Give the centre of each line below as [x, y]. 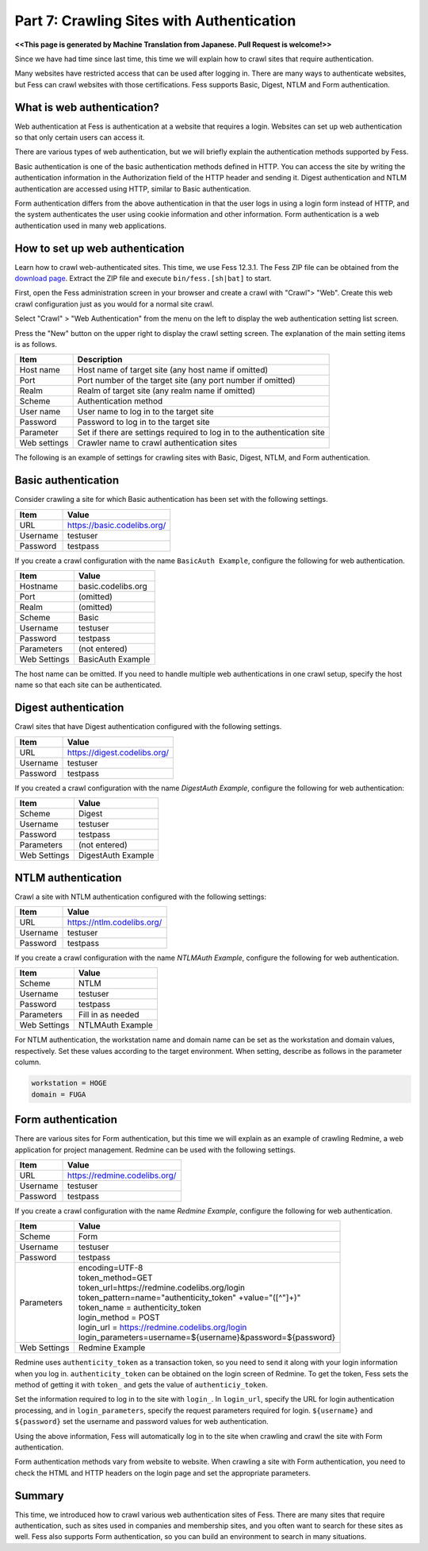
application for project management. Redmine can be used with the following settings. [155, 1150]
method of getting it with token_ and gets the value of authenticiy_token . [141, 1385]
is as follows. [36, 344]
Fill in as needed [109, 1015]
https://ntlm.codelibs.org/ [115, 923]
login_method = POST [119, 1318]
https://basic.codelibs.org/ [117, 525]
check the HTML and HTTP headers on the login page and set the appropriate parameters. [162, 1472]
